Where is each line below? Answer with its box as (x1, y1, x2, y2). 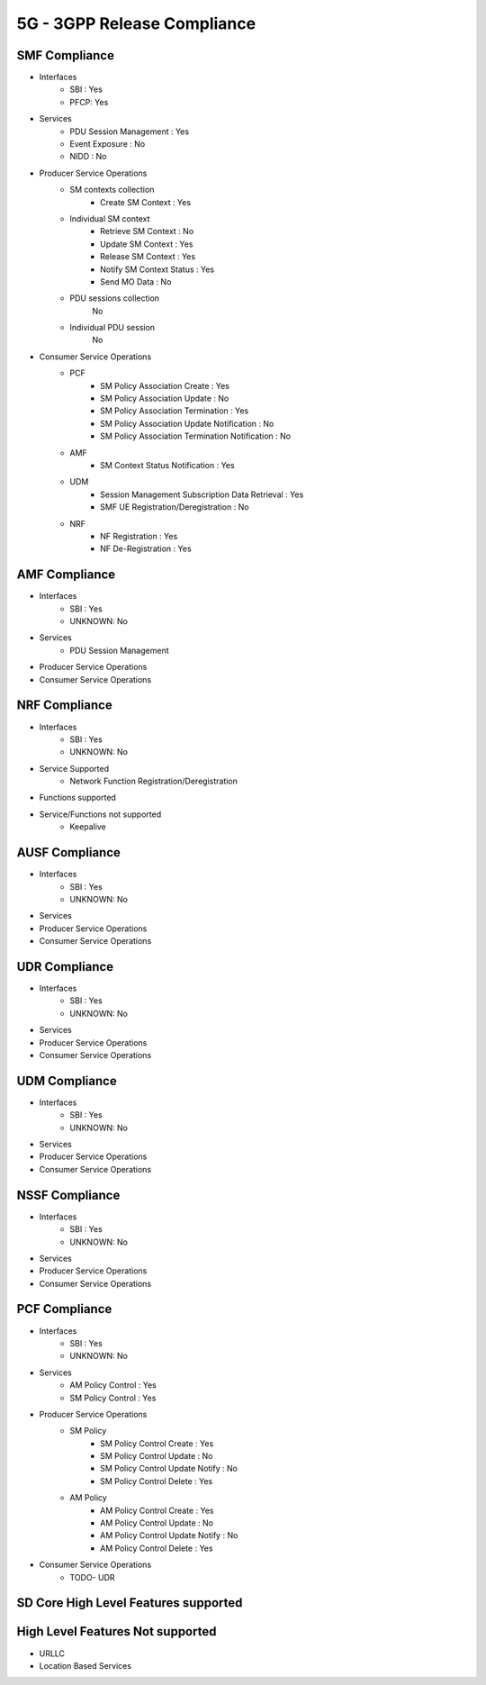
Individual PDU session (69, 322, 156, 333)
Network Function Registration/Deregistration (69, 775, 238, 787)
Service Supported (39, 763, 110, 774)
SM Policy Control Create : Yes (100, 1437, 214, 1449)
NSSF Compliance (16, 1187, 121, 1202)
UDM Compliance (16, 1073, 117, 1089)
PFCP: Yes (69, 96, 109, 107)
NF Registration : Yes (100, 530, 178, 541)
